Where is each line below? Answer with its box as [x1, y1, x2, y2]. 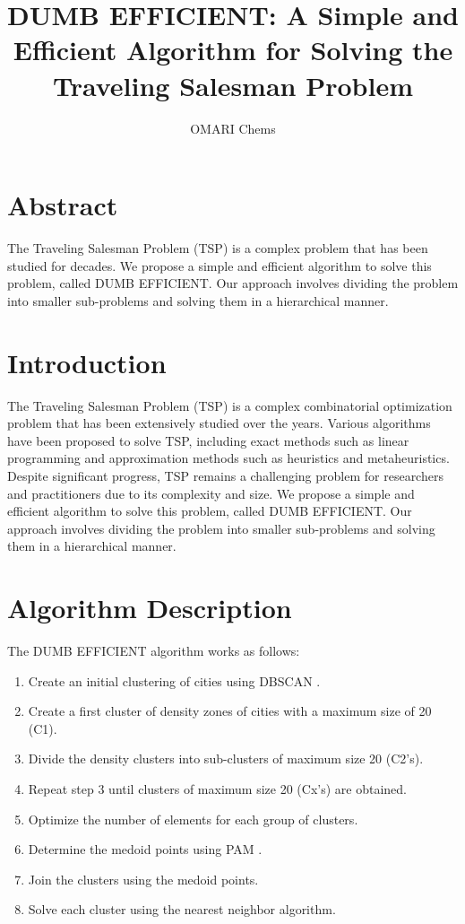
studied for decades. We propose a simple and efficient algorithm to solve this [7, 256, 432, 275]
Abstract [7, 187, 118, 223]
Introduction [7, 344, 167, 380]
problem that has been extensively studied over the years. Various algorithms [7, 414, 431, 432]
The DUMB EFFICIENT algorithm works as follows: [7, 641, 300, 659]
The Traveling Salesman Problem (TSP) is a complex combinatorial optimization [7, 396, 452, 414]
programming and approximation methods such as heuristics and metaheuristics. [7, 449, 450, 467]
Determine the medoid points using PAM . [28, 840, 263, 859]
